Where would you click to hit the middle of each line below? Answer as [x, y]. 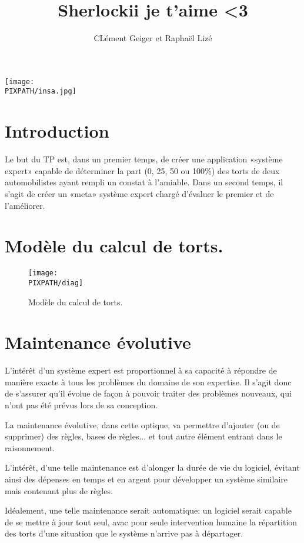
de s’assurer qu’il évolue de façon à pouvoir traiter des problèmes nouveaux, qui [148, 393]
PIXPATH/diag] [56, 283]
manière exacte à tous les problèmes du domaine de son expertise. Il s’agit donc [148, 382]
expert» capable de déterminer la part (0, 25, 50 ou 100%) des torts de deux [142, 170]
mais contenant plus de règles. [59, 490]
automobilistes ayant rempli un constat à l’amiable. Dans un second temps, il [144, 182]
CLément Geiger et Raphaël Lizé [153, 38]
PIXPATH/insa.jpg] [41, 91]
